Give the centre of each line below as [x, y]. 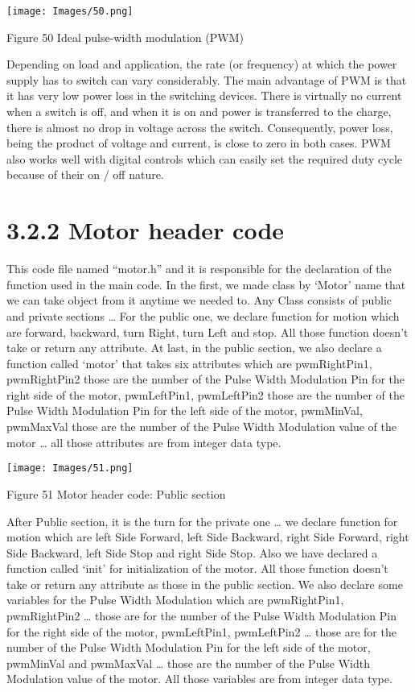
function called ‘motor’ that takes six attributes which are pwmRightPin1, [189, 363]
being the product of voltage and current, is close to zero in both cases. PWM [199, 143]
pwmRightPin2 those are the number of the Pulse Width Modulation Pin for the [205, 379]
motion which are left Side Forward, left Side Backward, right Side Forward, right [208, 537]
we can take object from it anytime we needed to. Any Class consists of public [199, 300]
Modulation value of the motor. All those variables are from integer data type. [199, 679]
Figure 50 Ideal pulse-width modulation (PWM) [125, 37]
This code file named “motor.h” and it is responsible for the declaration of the [199, 269]
